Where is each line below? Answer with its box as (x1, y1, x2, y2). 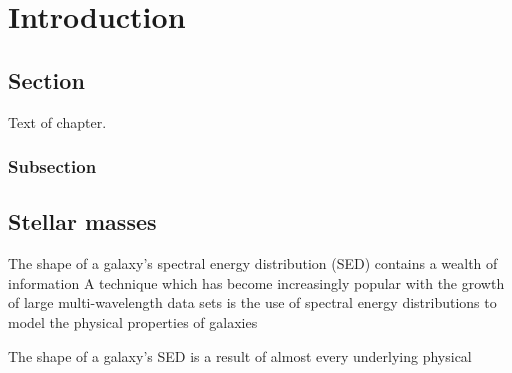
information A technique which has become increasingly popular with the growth (8, 272, 505, 293)
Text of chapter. (8, 111, 107, 132)
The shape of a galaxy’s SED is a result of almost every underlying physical (8, 345, 472, 366)
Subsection (8, 154, 97, 179)
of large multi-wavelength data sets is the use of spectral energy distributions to (8, 292, 497, 313)
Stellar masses (8, 206, 157, 237)
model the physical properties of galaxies (8, 312, 258, 332)
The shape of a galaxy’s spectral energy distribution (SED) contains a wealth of (8, 253, 498, 274)
